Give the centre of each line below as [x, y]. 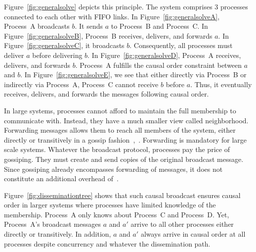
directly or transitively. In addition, [58, 234]
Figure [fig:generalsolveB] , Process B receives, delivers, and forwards [108, 35]
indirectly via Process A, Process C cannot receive [81, 84]
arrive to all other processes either [182, 224]
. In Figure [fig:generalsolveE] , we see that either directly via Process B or [133, 75]
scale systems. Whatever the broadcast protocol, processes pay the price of [117, 149]
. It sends [89, 26]
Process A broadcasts [37, 26]
